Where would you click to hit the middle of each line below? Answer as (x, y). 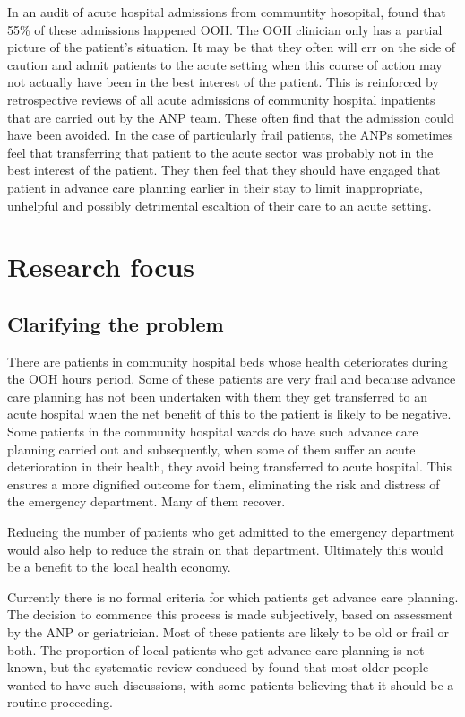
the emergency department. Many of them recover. (146, 501)
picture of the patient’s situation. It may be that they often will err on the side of (232, 47)
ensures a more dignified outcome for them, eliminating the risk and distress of (224, 484)
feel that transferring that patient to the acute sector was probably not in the (220, 152)
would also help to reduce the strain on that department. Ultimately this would (225, 549)
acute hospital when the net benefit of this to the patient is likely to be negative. (229, 414)
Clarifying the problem (116, 323)
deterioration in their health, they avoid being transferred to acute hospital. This (229, 466)
